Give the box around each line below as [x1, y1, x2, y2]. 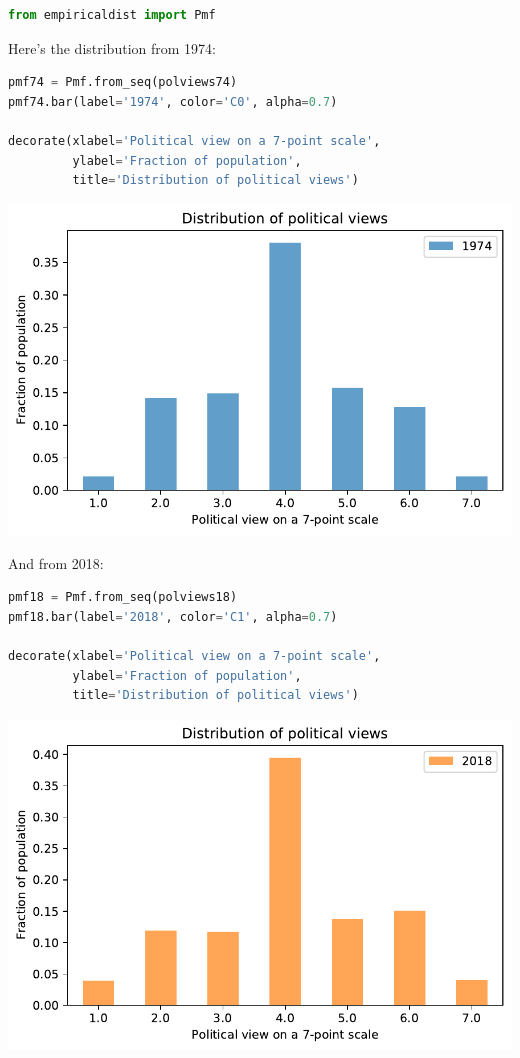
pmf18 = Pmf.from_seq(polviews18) [8, 590, 238, 605]
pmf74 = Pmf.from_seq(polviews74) [8, 75, 238, 90]
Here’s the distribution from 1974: [8, 37, 216, 58]
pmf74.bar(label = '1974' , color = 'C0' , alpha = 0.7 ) [8, 94, 338, 109]
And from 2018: [8, 552, 104, 573]
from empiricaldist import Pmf [8, 8, 216, 22]
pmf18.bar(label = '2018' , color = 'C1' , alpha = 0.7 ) [8, 609, 338, 624]
